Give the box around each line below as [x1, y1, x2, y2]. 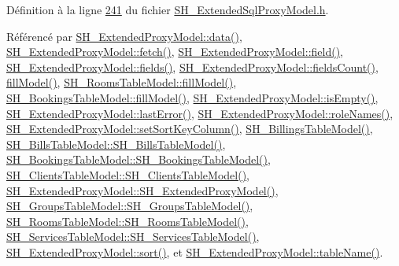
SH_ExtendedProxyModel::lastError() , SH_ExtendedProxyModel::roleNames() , [6, 105, 393, 121]
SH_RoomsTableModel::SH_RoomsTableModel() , [6, 212, 249, 229]
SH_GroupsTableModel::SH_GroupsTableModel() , [6, 198, 253, 214]
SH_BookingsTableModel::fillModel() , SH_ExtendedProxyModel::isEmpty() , [6, 89, 379, 105]
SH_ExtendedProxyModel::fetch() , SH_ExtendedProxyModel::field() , [6, 43, 344, 60]
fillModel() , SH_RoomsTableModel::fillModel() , [6, 74, 237, 91]
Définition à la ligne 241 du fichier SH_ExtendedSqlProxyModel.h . [6, 2, 329, 17]
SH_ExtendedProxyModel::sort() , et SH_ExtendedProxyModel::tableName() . [6, 243, 383, 260]
